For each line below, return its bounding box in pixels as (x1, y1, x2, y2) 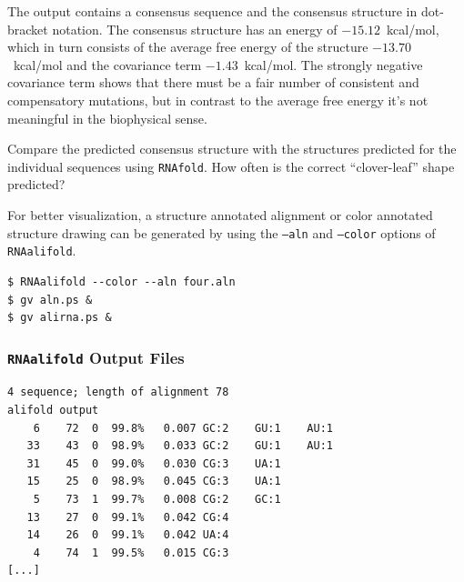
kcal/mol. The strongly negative (244, 55, 423, 74)
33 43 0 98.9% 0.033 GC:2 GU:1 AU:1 (26, 439, 333, 453)
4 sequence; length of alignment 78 (7, 386, 229, 399)
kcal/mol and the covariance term (13, 55, 202, 74)
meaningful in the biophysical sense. (7, 108, 207, 127)
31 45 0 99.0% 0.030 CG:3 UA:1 (26, 457, 281, 470)
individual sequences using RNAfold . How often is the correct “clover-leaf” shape (7, 156, 455, 176)
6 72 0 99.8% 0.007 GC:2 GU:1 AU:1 (33, 421, 333, 435)
